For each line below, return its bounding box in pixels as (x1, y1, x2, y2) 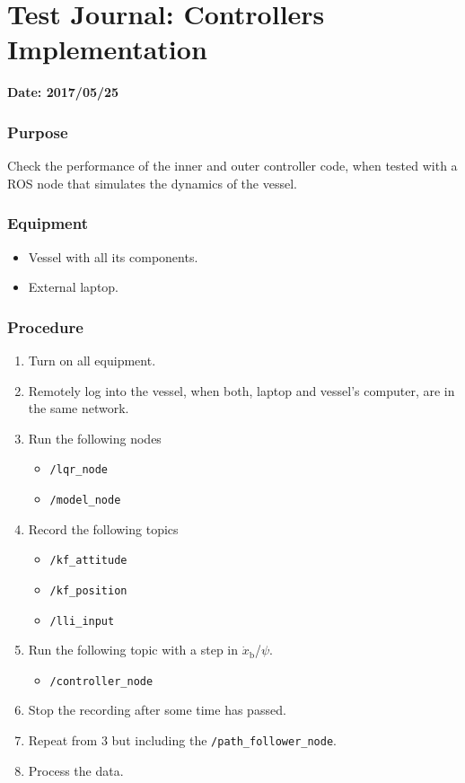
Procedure (7, 315, 83, 338)
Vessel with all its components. (28, 247, 198, 266)
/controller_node (49, 674, 154, 688)
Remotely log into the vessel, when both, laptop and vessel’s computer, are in (28, 381, 455, 400)
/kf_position (49, 584, 127, 597)
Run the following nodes (28, 428, 162, 447)
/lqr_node (49, 463, 109, 477)
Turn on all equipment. (28, 350, 156, 369)
